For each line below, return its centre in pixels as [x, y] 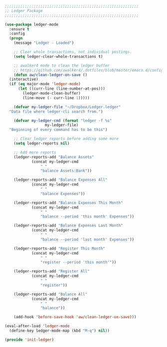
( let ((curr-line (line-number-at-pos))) [62, 89]
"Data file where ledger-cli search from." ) [56, 112]
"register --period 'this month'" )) [78, 262]
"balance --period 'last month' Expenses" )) [87, 239]
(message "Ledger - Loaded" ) [44, 43]
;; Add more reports [35, 152]
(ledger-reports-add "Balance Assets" [54, 157]
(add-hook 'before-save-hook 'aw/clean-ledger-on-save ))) [75, 317]
